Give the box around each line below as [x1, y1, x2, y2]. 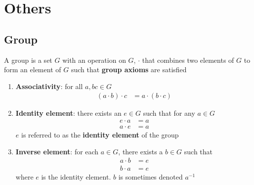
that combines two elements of [142, 54, 234, 65]
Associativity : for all [15, 81, 83, 91]
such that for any [143, 108, 195, 118]
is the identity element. [41, 172, 111, 182]
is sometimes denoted [118, 172, 183, 182]
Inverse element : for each [15, 146, 99, 156]
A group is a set [4, 54, 52, 65]
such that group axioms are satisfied [71, 64, 187, 75]
